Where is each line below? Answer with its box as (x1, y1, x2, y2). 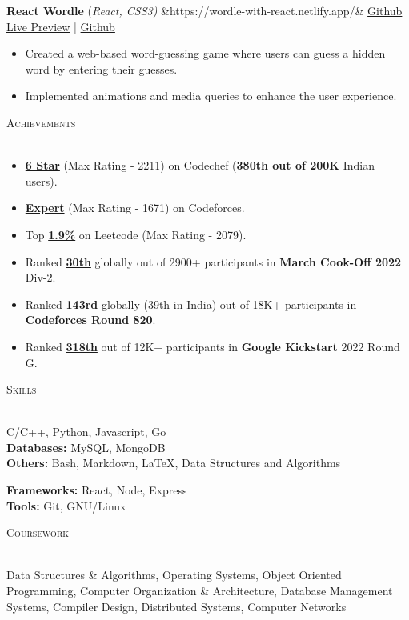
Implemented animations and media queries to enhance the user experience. (25, 87, 397, 104)
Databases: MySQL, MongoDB (6, 438, 166, 455)
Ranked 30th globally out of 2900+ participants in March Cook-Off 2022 (25, 253, 402, 270)
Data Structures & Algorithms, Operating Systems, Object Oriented (6, 566, 342, 583)
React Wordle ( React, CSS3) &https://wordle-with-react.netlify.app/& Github (6, 2, 403, 18)
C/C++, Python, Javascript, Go (6, 423, 166, 440)
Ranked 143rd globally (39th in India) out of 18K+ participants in (25, 295, 357, 312)
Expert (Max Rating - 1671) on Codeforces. (25, 199, 245, 216)
